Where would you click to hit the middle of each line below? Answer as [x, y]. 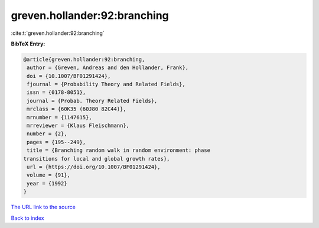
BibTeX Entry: [28, 44]
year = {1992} [47, 183]
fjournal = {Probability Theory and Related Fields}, [106, 84]
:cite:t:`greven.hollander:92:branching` [58, 33]
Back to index [27, 218]
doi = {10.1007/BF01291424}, [69, 76]
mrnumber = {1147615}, [60, 117]
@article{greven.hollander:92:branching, [84, 59]
